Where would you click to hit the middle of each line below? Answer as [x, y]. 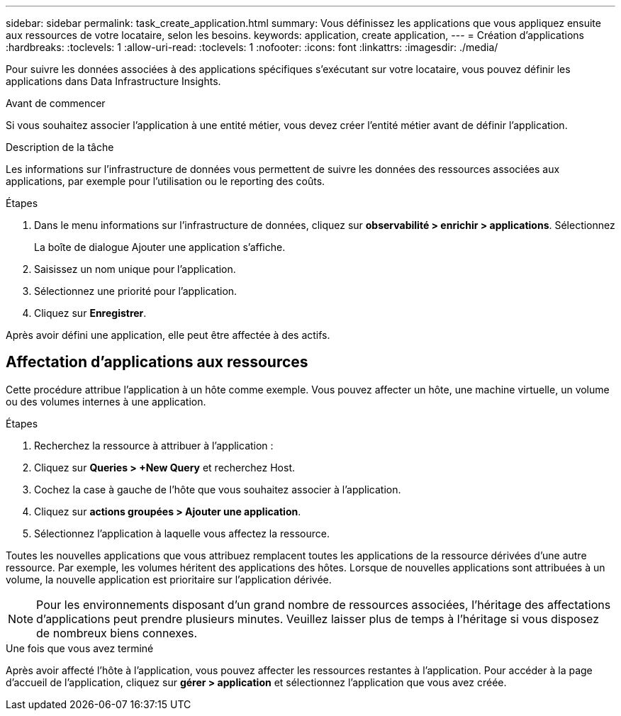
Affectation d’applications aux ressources [157, 362]
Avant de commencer [56, 103]
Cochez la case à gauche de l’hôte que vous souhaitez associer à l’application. [218, 489]
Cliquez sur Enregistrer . [90, 313]
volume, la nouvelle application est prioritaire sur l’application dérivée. [169, 579]
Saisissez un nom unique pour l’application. [135, 269]
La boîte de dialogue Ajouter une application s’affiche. [160, 247]
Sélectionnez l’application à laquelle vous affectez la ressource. [182, 533]
